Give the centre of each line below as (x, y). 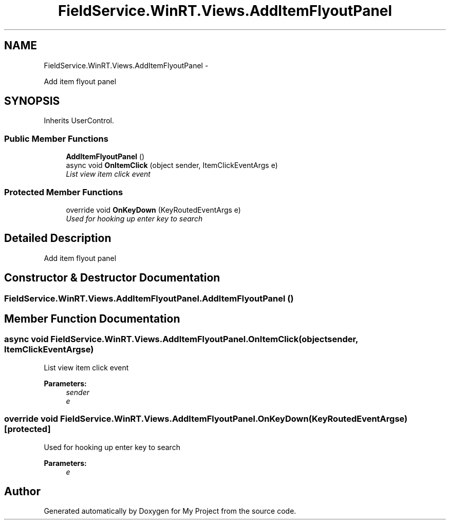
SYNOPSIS (32, 101)
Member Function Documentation (92, 319)
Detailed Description (58, 238)
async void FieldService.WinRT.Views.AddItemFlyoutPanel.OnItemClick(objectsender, (181, 339)
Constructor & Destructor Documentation (112, 278)
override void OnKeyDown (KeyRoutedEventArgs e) (153, 210)
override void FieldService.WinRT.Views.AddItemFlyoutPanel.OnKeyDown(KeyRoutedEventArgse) (206, 419)
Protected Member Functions (64, 192)
